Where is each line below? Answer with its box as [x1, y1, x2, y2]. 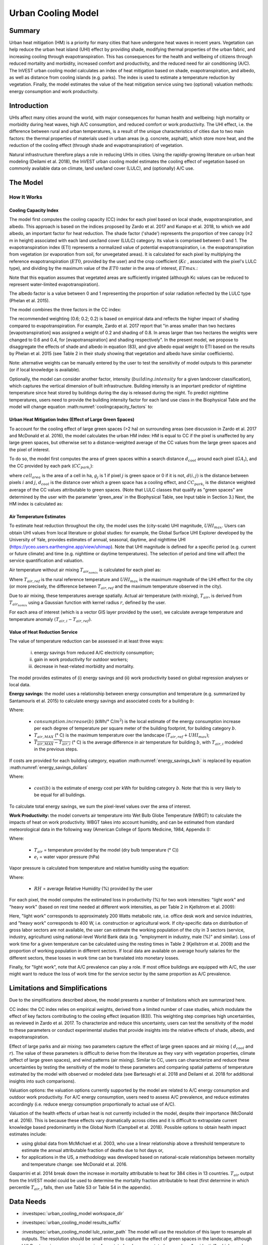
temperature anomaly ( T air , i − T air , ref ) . [9, 616, 92, 623]
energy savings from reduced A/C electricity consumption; [34, 649, 154, 655]
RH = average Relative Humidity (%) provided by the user [34, 885, 153, 891]
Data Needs [9, 1197, 47, 1206]
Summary [9, 26, 40, 35]
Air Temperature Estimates [9, 513, 66, 520]
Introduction [9, 101, 49, 110]
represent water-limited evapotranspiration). [9, 281, 100, 287]
